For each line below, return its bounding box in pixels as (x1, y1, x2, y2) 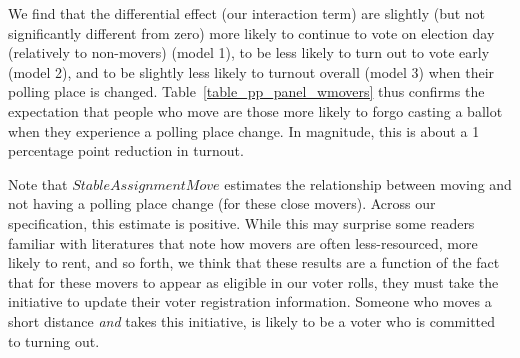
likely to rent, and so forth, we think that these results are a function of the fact (8, 252, 500, 273)
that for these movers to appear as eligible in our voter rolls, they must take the (8, 271, 499, 292)
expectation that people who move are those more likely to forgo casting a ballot (8, 100, 503, 121)
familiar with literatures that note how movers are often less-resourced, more (8, 232, 478, 253)
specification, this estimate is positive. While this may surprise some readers (8, 212, 475, 233)
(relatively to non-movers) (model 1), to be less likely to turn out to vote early (8, 42, 490, 63)
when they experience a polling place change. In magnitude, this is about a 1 (8, 120, 480, 141)
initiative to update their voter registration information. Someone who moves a (8, 291, 492, 312)
